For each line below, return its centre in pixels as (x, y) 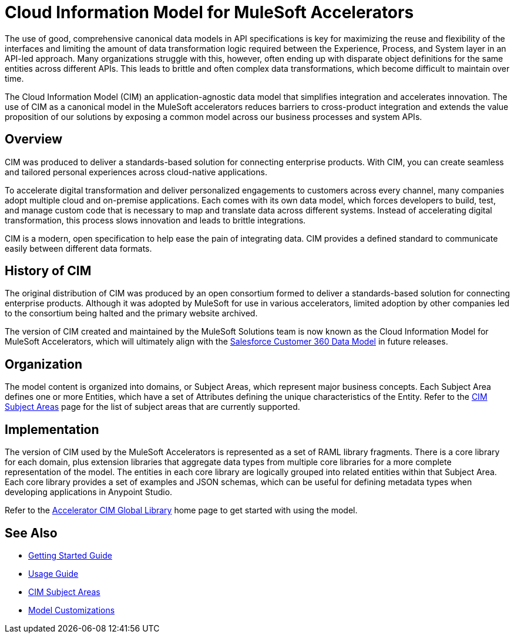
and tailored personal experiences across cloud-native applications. (136, 172)
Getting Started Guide (70, 555)
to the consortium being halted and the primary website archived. (131, 313)
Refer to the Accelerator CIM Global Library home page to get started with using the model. (181, 510)
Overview (34, 139)
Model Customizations (72, 610)
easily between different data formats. (78, 248)
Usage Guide (53, 573)
